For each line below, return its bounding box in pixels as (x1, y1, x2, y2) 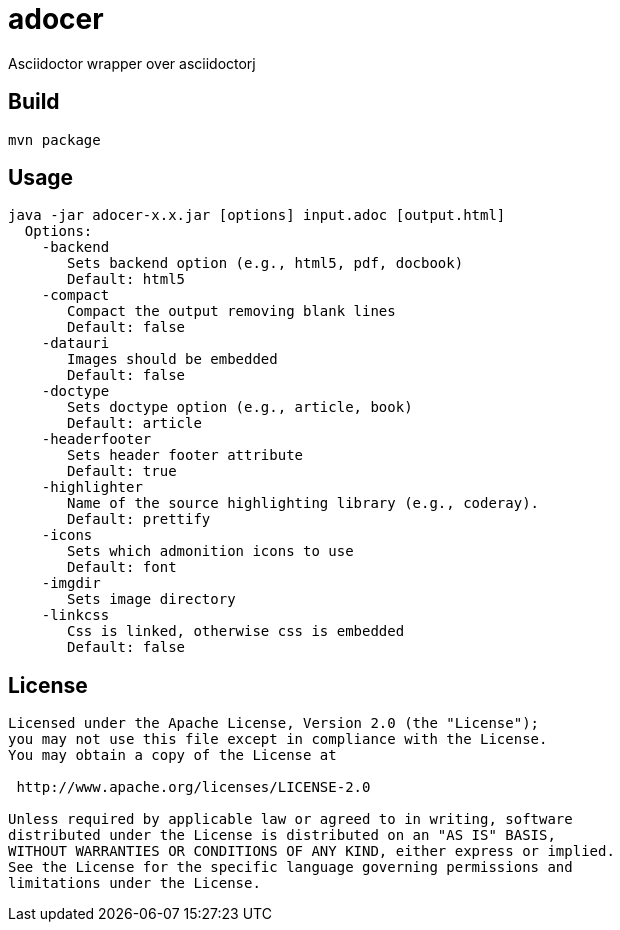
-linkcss (41, 607, 110, 624)
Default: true (67, 463, 177, 480)
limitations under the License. (8, 875, 261, 892)
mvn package (8, 131, 101, 148)
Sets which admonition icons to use (67, 543, 354, 560)
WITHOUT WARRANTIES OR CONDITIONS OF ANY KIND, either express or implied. (8, 843, 615, 860)
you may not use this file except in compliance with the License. (8, 731, 548, 748)
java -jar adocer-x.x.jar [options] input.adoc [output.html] (8, 207, 506, 224)
